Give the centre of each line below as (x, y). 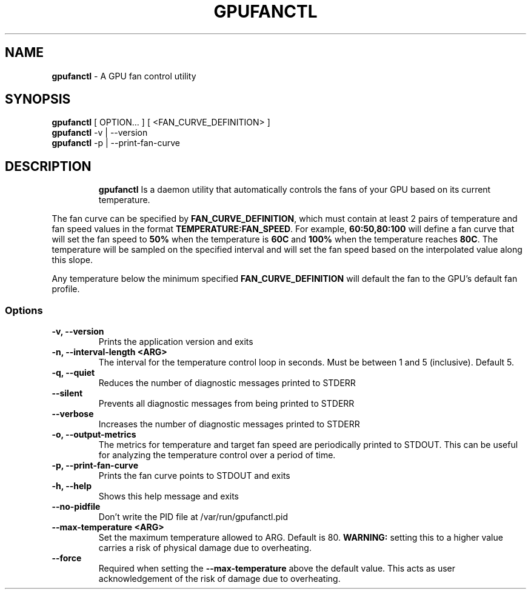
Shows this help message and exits (169, 496)
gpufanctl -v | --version (100, 133)
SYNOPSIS (38, 99)
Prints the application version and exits (176, 342)
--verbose (73, 414)
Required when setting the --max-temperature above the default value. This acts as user (277, 569)
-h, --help (72, 486)
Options (24, 310)
